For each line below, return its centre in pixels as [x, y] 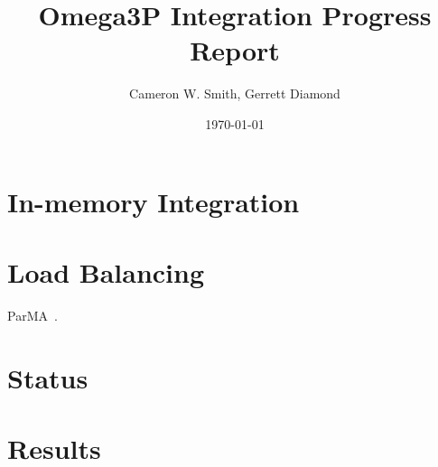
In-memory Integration [154, 201]
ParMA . [33, 315]
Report [235, 50]
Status [48, 377]
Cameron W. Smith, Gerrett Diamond [235, 93]
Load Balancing [106, 271]
